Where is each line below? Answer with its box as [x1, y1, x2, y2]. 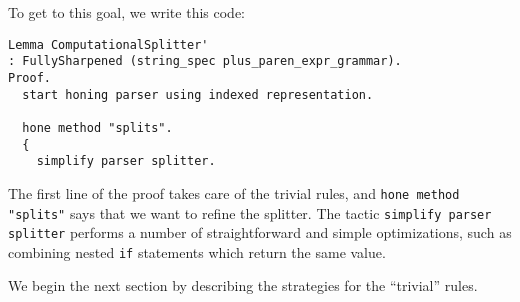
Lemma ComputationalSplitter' [8, 37, 209, 52]
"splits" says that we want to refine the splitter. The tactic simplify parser [8, 202, 492, 223]
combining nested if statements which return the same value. [8, 241, 386, 262]
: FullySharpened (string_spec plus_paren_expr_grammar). [8, 54, 402, 69]
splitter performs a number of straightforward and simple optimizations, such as [8, 222, 512, 243]
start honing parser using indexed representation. [22, 87, 374, 102]
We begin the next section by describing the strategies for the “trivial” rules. [8, 275, 478, 296]
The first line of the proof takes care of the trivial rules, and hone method [8, 182, 460, 203]
